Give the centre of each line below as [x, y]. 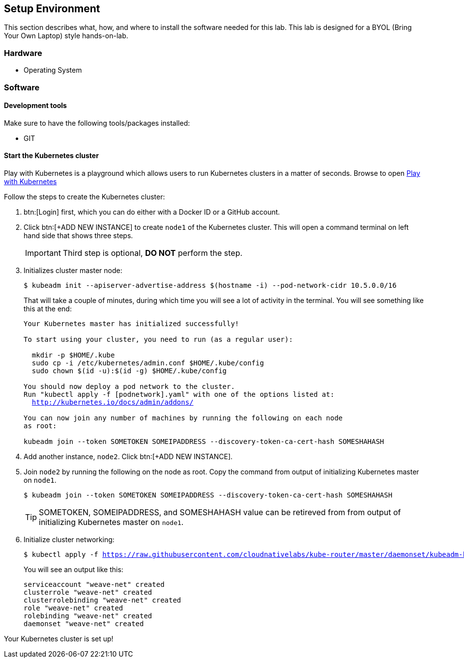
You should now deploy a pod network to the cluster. [129, 386]
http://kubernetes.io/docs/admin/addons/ [113, 402]
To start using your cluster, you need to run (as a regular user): [158, 339]
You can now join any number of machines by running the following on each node [183, 418]
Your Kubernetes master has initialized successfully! [131, 323]
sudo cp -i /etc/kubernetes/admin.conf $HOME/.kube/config [148, 363]
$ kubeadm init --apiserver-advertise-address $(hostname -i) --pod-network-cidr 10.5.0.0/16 [210, 285]
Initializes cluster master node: [73, 270]
